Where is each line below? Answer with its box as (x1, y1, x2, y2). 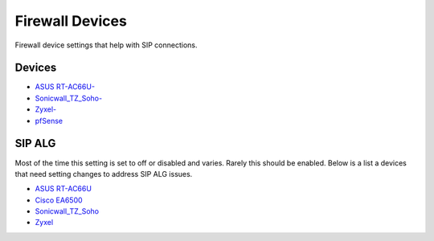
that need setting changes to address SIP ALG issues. (14, 169, 193, 178)
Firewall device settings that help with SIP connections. (14, 40, 198, 50)
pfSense (35, 116, 63, 125)
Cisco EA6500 (35, 195, 84, 205)
